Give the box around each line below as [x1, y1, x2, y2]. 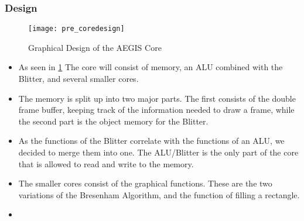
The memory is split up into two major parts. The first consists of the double [18, 92, 296, 104]
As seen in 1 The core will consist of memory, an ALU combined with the [18, 61, 283, 73]
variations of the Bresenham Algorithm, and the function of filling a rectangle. [18, 188, 300, 201]
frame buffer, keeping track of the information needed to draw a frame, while [18, 103, 295, 116]
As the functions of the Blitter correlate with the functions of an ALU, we [18, 134, 285, 147]
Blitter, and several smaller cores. [18, 72, 139, 85]
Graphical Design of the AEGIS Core [28, 41, 162, 53]
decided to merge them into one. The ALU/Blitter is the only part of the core [18, 146, 299, 158]
